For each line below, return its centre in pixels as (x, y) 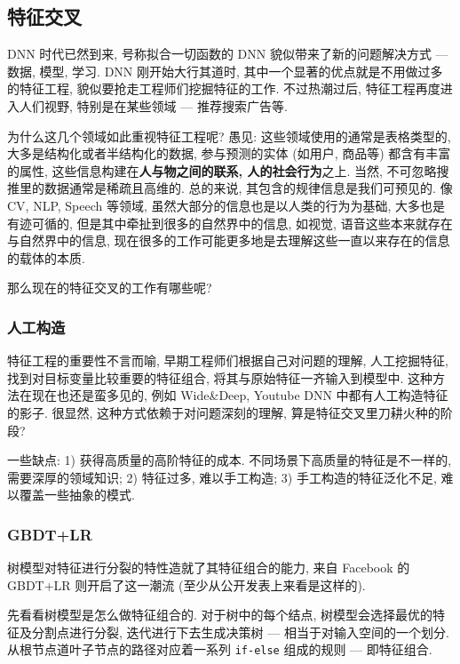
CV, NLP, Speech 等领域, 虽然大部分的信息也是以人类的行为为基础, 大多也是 (226, 205)
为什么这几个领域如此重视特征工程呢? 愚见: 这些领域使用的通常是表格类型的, (229, 136)
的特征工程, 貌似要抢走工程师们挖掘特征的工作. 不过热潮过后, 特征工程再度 (224, 88)
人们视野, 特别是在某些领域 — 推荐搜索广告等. (153, 105)
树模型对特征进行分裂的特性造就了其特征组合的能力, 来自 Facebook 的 (209, 568)
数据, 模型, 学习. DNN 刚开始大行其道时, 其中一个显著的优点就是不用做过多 (225, 71)
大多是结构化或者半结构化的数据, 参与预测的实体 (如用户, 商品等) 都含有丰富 (229, 153)
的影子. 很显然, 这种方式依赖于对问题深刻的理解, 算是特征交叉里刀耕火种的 (224, 412)
